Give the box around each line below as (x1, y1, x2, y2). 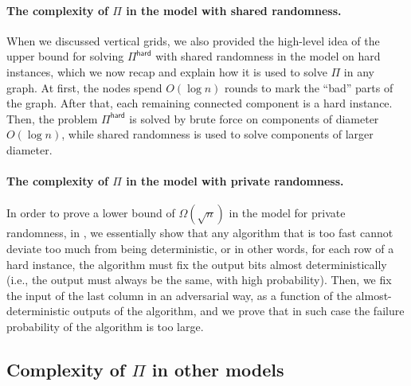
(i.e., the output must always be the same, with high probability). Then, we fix (6, 271, 392, 288)
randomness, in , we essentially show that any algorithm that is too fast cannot (6, 224, 393, 241)
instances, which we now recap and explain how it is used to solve (6, 63, 327, 80)
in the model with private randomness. (126, 173, 344, 189)
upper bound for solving (6, 48, 124, 64)
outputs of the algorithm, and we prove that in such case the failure (73, 302, 405, 319)
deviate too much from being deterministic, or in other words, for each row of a (6, 240, 394, 256)
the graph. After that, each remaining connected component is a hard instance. (6, 95, 393, 111)
